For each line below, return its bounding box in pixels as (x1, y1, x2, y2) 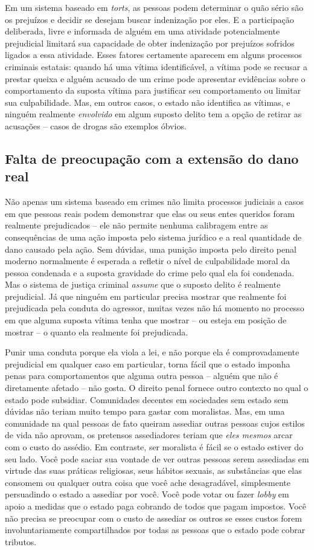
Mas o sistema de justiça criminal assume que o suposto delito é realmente (5, 278, 281, 291)
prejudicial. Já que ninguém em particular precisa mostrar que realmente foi (5, 290, 287, 302)
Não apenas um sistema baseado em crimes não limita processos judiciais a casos (5, 195, 304, 208)
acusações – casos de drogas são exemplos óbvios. (5, 119, 187, 132)
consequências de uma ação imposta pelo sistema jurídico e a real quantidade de (5, 230, 302, 243)
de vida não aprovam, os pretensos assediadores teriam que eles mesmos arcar (5, 429, 293, 441)
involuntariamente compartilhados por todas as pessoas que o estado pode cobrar (5, 523, 306, 536)
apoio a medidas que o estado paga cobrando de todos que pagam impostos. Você (5, 499, 306, 512)
